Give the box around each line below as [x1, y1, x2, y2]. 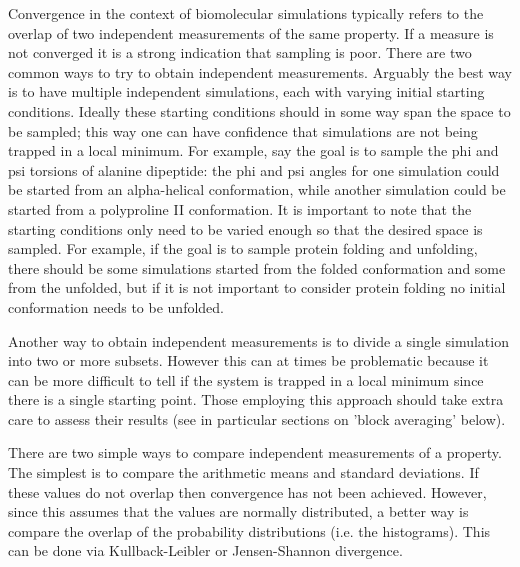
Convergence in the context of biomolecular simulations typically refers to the [8, 3, 484, 23]
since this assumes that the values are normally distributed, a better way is [8, 501, 469, 522]
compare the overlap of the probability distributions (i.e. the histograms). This [8, 520, 491, 541]
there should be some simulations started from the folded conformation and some [8, 257, 506, 278]
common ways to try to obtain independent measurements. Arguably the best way [8, 61, 513, 82]
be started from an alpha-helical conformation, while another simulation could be [8, 179, 506, 200]
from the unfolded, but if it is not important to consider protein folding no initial [8, 277, 506, 298]
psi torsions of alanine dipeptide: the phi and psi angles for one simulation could [8, 159, 500, 180]
